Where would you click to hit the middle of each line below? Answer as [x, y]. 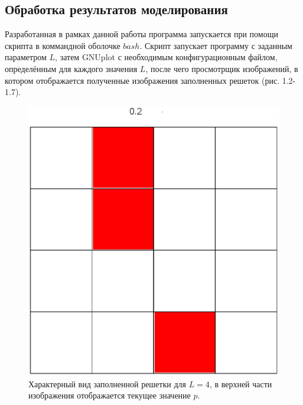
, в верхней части [241, 383]
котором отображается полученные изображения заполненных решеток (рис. [142, 80]
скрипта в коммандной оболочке [63, 45]
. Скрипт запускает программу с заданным [216, 45]
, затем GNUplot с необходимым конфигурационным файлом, [166, 57]
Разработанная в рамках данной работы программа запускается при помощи [141, 34]
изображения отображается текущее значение [110, 395]
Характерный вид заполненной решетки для [107, 383]
